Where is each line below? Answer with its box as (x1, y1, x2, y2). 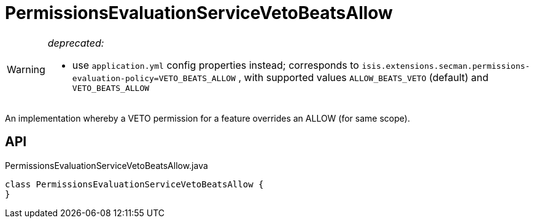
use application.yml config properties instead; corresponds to (72, 58, 359, 71)
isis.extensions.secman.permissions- (362, 61, 530, 71)
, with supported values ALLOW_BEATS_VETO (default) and (238, 71, 489, 84)
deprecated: (47, 36, 104, 49)
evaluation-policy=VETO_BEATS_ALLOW (72, 73, 236, 83)
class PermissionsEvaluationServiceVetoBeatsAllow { (5, 179, 264, 189)
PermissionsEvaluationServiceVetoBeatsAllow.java (5, 160, 208, 171)
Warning (7, 63, 45, 76)
